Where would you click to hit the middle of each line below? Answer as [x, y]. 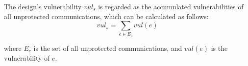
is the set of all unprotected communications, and [108, 48]
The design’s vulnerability [43, 6]
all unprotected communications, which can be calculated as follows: [106, 16]
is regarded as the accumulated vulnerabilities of [171, 6]
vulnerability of [27, 57]
